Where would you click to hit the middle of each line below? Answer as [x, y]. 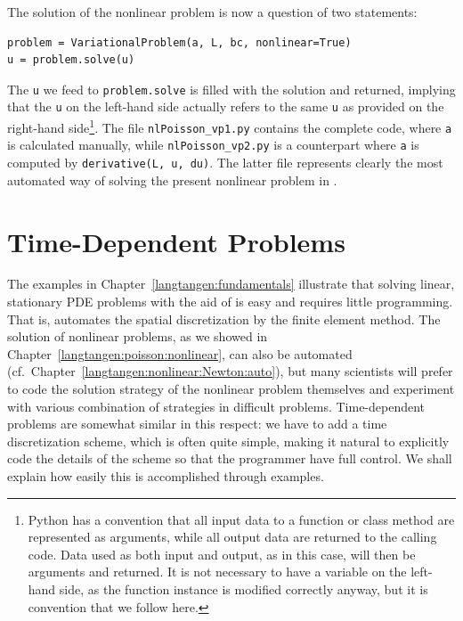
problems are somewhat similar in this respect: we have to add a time [197, 424]
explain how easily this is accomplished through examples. [166, 475]
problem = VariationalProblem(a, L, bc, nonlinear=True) [179, 42]
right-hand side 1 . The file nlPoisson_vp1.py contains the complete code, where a [230, 126]
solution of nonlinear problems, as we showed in [138, 336]
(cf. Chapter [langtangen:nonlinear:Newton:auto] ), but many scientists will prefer [230, 371]
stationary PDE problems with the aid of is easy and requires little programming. [230, 302]
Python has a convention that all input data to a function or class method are [241, 519]
